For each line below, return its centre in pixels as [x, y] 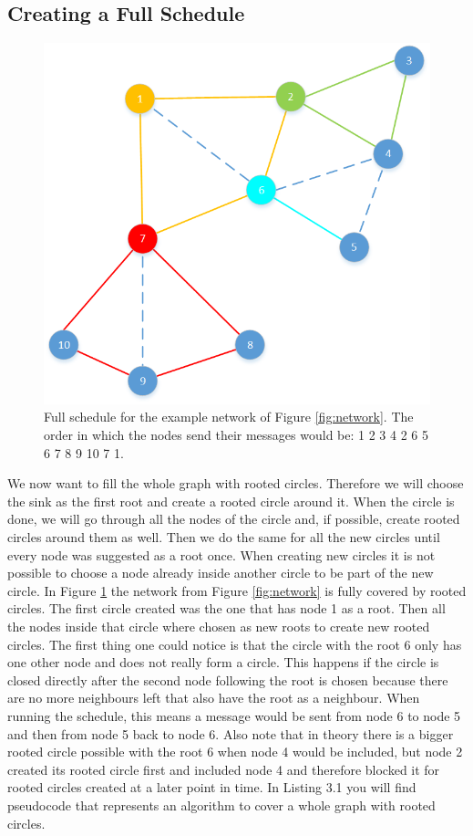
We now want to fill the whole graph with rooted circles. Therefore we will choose [236, 483]
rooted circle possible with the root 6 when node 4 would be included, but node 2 [235, 752]
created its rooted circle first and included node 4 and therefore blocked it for [224, 769]
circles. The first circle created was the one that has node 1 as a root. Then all [226, 608]
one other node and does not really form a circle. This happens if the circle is [223, 662]
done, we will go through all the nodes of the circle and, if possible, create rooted [234, 519]
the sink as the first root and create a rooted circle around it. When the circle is [231, 501]
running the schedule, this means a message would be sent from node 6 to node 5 [234, 715]
